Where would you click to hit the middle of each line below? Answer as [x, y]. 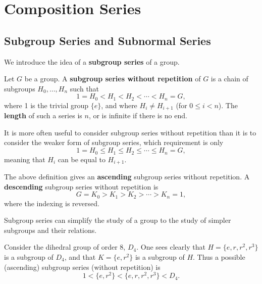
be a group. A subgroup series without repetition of [113, 79]
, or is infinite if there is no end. [138, 115]
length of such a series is [43, 115]
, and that [80, 256]
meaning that [25, 159]
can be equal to [82, 159]
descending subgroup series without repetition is [81, 186]
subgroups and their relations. [50, 230]
